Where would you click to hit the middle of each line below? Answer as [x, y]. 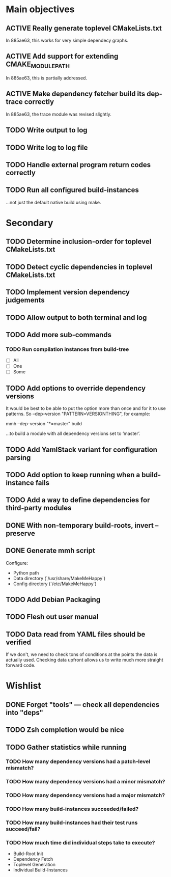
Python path [26, 573]
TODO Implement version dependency [68, 292]
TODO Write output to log [47, 130]
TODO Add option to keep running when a [73, 475]
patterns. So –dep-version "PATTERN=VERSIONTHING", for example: [78, 414]
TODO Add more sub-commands [59, 335]
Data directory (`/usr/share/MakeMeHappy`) [59, 578]
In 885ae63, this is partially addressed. [47, 78]
